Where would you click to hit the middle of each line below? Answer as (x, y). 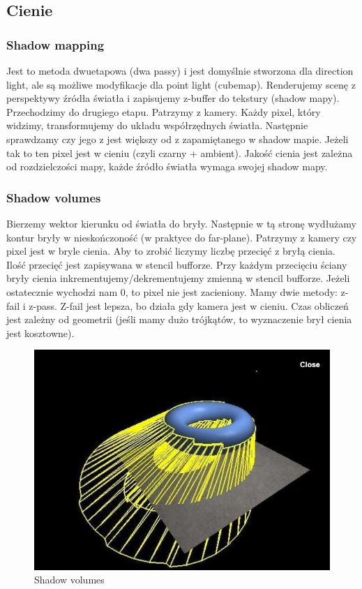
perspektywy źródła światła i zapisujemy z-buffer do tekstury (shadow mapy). (173, 98)
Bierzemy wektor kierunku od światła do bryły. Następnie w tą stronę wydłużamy (181, 223)
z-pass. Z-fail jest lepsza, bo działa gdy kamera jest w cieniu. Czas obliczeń (189, 305)
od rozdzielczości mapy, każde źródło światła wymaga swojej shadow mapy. (167, 166)
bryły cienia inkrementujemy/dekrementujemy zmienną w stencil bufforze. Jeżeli (178, 278)
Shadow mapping (55, 44)
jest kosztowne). (40, 333)
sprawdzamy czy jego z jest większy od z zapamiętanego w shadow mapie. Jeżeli (178, 139)
